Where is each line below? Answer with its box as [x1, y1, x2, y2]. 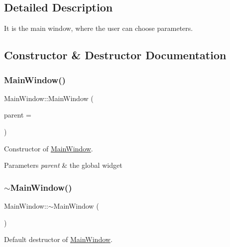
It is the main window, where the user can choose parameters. [4, 23, 193, 33]
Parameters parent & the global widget [4, 160, 122, 170]
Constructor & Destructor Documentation [4, 47, 227, 63]
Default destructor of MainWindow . [4, 234, 113, 245]
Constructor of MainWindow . [4, 143, 93, 153]
